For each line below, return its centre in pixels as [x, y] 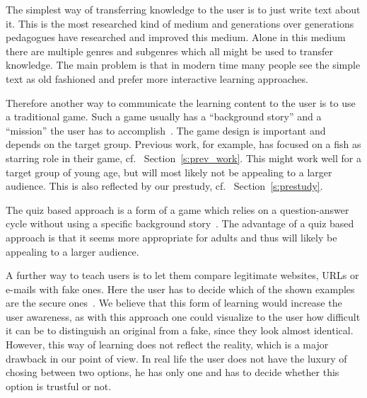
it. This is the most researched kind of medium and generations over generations [180, 23]
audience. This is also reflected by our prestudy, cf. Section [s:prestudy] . [164, 186]
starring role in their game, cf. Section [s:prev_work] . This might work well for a [183, 158]
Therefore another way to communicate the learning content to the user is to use [181, 102]
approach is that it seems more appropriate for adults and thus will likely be [171, 237]
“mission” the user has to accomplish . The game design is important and [166, 130]
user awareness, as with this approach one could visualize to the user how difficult [183, 316]
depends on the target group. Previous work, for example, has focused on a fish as [183, 144]
